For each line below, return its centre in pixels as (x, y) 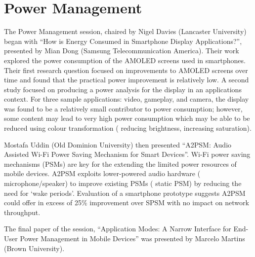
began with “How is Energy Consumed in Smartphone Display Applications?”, (123, 41)
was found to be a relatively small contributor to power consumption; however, (123, 108)
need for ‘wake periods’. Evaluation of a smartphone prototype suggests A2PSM (125, 193)
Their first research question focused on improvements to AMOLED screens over (126, 70)
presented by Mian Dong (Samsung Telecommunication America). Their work (122, 51)
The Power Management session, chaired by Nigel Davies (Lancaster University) (125, 31)
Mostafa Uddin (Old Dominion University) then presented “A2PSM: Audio (118, 144)
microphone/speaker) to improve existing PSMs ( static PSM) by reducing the (123, 183)
